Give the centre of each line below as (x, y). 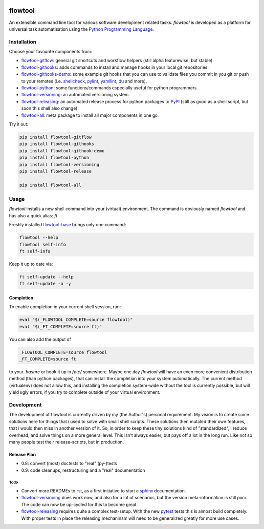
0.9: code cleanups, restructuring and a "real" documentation (83, 470)
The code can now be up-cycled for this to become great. (79, 504)
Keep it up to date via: (31, 264)
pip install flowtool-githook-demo (62, 151)
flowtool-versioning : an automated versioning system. (76, 95)
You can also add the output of (40, 339)
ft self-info (35, 251)
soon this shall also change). (50, 108)
